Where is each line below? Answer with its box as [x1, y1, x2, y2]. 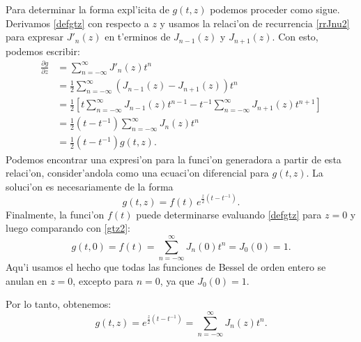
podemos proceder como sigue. [210, 2, 340, 16]
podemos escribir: [6, 43, 80, 58]
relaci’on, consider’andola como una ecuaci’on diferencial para [6, 165, 269, 180]
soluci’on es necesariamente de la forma [6, 179, 174, 193]
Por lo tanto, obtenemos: [6, 297, 112, 311]
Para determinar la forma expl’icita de [6, 2, 169, 16]
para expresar [6, 29, 64, 44]
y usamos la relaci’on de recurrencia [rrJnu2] [160, 15, 350, 30]
